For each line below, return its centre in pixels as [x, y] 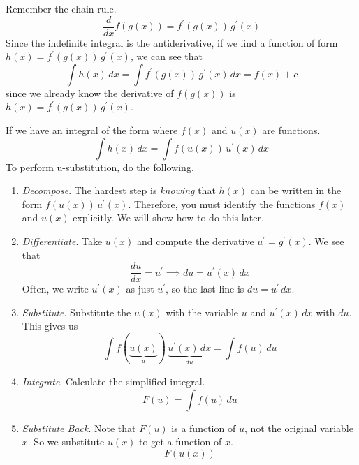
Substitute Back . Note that [79, 428]
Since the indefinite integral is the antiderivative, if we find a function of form [172, 42]
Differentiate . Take [62, 241]
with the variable [202, 312]
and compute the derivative [195, 241]
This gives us [50, 326]
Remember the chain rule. [61, 8]
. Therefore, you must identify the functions [222, 204]
